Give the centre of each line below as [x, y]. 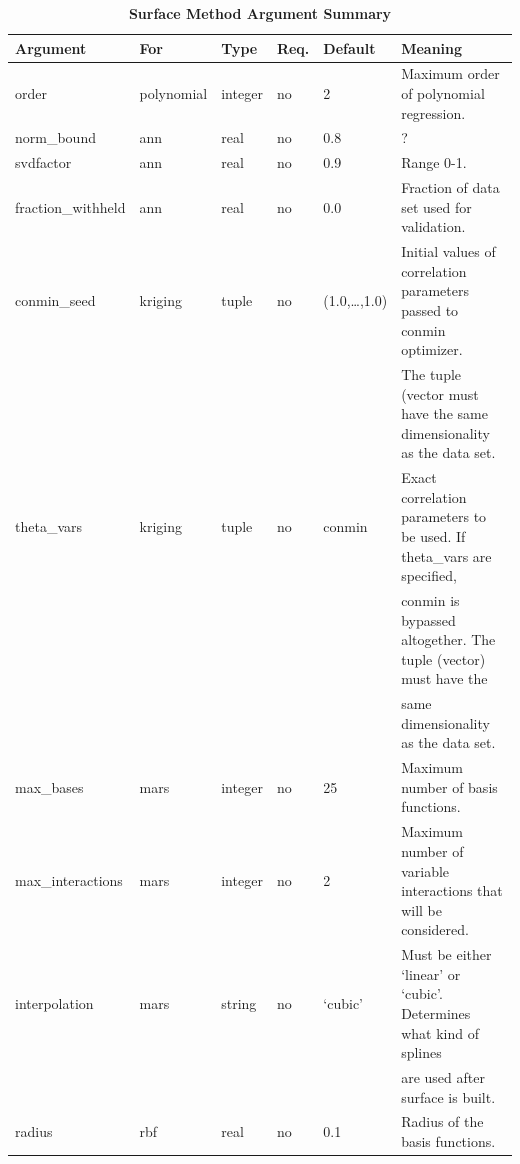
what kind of [440, 1032]
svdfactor [43, 162]
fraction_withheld [70, 206]
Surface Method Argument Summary [260, 13]
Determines [436, 1012]
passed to [430, 309]
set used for [436, 206]
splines [421, 1052]
